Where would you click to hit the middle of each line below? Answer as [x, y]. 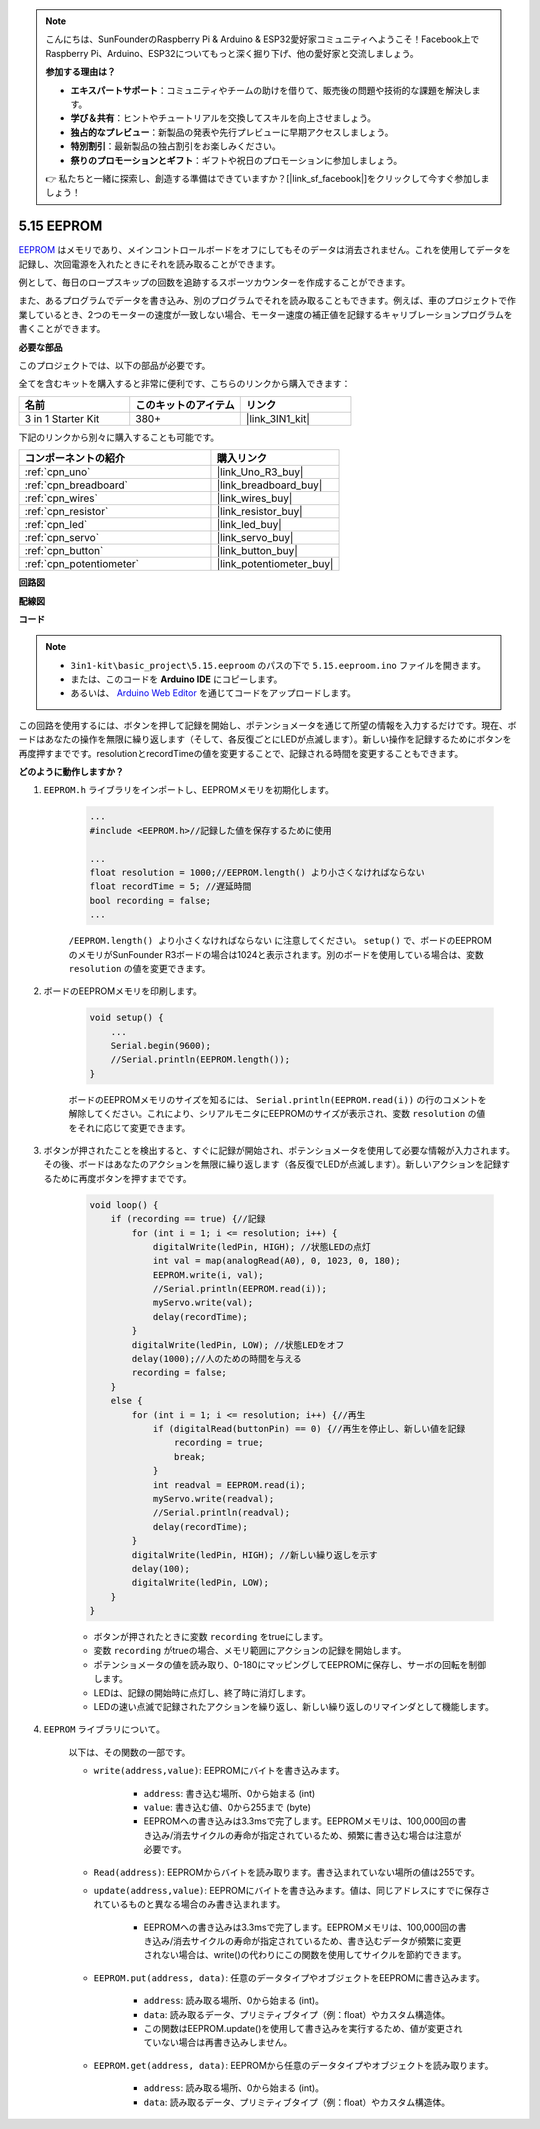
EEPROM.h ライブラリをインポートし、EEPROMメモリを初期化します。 [189, 790]
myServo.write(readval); [213, 1498]
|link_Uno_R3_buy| [260, 472]
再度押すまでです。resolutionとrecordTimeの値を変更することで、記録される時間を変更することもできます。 [241, 753]
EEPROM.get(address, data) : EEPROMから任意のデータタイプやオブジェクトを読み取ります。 [293, 2065]
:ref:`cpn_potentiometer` [82, 564]
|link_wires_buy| [254, 498]
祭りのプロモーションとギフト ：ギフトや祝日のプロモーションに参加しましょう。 [236, 160]
